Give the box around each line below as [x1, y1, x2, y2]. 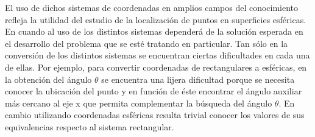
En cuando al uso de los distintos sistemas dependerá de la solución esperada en [5, 25, 303, 38]
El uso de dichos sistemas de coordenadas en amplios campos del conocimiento [5, 1, 299, 13]
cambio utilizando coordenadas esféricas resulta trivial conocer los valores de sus [5, 108, 305, 121]
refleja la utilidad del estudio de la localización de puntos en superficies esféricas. [5, 13, 306, 26]
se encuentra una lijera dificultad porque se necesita [101, 72, 295, 85]
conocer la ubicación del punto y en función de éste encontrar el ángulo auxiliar [5, 85, 302, 97]
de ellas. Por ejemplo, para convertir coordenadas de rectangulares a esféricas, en [5, 60, 307, 73]
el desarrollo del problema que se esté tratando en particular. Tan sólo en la [5, 37, 288, 49]
